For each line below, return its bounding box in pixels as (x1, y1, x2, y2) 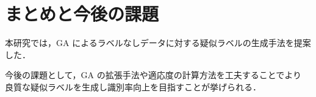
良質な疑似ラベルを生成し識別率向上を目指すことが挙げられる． (5, 80, 261, 93)
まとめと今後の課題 (5, 1, 159, 26)
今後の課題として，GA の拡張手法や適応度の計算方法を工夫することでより (5, 69, 302, 81)
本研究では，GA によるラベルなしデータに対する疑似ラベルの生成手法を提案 (5, 36, 311, 49)
